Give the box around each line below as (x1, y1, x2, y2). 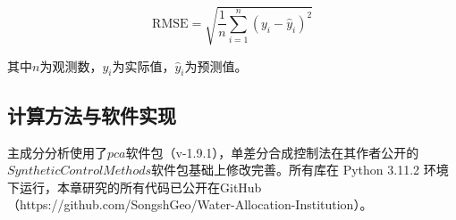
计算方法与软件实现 (7, 101, 176, 128)
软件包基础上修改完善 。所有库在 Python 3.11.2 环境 (151, 160, 449, 179)
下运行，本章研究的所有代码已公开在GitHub (7, 177, 262, 196)
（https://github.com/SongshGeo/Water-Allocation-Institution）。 (7, 195, 373, 214)
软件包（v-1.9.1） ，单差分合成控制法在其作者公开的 (125, 143, 419, 161)
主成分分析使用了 (7, 143, 107, 161)
